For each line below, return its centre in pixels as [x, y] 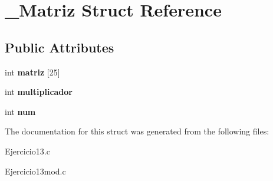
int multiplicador [39, 92]
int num [20, 111]
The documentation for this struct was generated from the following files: [137, 131]
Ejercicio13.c [27, 151]
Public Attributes [60, 47]
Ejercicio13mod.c [35, 171]
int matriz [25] [32, 72]
